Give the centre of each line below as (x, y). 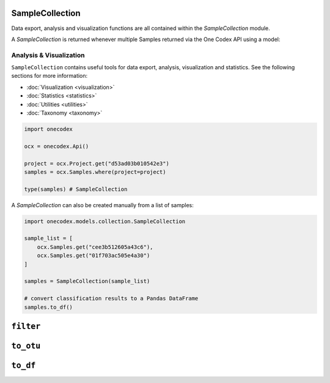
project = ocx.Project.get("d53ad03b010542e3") (97, 163)
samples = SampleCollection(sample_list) (87, 281)
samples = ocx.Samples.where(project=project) (95, 172)
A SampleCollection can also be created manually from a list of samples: (102, 205)
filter (26, 326)
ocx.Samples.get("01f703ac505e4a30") (94, 256)
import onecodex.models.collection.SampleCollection (105, 221)
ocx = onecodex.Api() (57, 146)
